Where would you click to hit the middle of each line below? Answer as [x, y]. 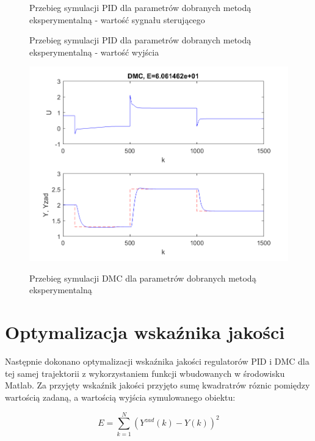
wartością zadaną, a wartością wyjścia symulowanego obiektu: [120, 397]
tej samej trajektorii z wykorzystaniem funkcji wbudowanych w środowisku [145, 373]
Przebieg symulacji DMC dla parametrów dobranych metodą [143, 278]
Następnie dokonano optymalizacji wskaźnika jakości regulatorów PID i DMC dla [157, 361]
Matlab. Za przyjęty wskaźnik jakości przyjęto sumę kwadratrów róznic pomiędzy [157, 385]
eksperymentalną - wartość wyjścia [94, 52]
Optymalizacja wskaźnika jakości [145, 332]
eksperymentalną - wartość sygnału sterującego [117, 19]
